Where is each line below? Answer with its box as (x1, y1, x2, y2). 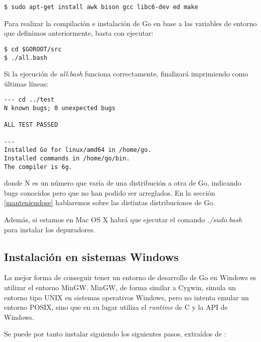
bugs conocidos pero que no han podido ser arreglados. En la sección (4, 187, 215, 198)
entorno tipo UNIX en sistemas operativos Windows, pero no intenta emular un (4, 292, 249, 302)
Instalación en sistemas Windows (4, 248, 179, 264)
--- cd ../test (4, 96, 55, 104)
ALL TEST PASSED (4, 121, 58, 129)
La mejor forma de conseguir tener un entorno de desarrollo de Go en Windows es (4, 272, 256, 283)
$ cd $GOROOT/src (4, 45, 62, 53)
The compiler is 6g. (4, 163, 73, 170)
